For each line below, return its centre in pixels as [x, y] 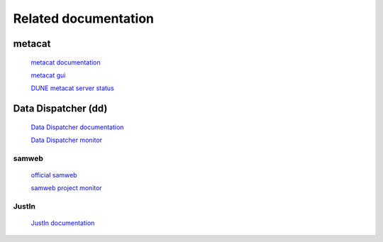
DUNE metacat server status [73, 88]
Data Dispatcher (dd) [60, 109]
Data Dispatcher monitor [67, 140]
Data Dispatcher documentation [77, 127]
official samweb [54, 175]
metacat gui [48, 75]
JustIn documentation [63, 223]
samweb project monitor [66, 188]
